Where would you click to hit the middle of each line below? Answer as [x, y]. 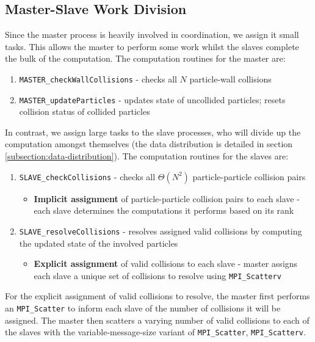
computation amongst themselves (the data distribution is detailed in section [149, 144]
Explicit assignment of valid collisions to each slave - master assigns [166, 264]
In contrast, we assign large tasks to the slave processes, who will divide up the [153, 132]
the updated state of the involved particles [99, 243]
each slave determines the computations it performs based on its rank [164, 210]
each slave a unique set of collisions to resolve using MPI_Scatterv [157, 275]
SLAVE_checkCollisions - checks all [87, 176]
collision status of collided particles [85, 111]
